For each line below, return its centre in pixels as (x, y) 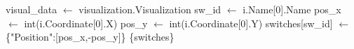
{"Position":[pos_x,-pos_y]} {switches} (90, 37)
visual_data (32, 9)
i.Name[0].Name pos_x (292, 9)
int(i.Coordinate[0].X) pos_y (86, 23)
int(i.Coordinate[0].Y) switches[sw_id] (251, 23)
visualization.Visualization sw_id (150, 9)
